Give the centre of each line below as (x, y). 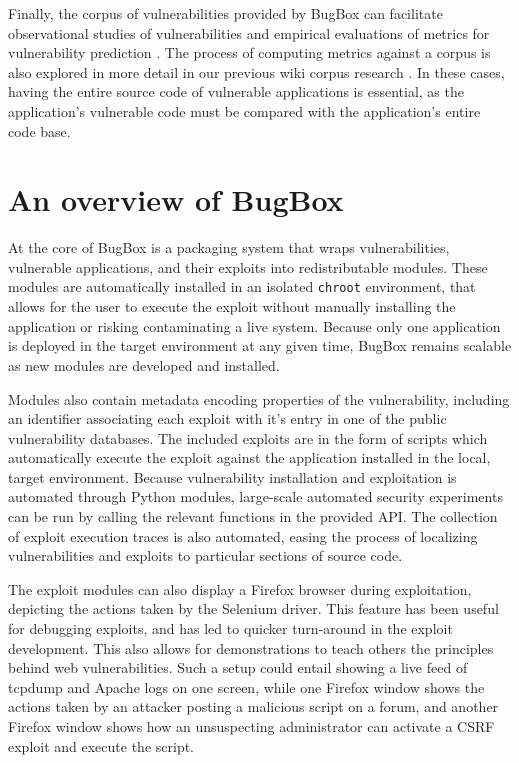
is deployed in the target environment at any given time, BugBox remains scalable (260, 345)
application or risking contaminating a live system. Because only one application (254, 325)
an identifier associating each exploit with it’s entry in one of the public (227, 418)
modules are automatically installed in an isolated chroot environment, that (242, 286)
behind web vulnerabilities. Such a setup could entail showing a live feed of (238, 667)
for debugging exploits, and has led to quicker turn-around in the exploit (230, 628)
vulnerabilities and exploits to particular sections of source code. (205, 555)
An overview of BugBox (176, 199)
